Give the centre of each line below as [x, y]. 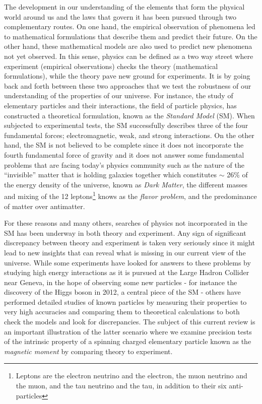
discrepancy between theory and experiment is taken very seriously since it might [129, 243]
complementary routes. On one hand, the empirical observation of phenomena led [130, 26]
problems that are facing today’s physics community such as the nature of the [124, 164]
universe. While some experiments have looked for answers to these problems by [127, 262]
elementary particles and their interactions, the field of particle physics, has [120, 105]
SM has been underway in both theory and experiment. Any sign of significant [125, 232]
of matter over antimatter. [45, 206]
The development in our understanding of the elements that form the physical [124, 7]
